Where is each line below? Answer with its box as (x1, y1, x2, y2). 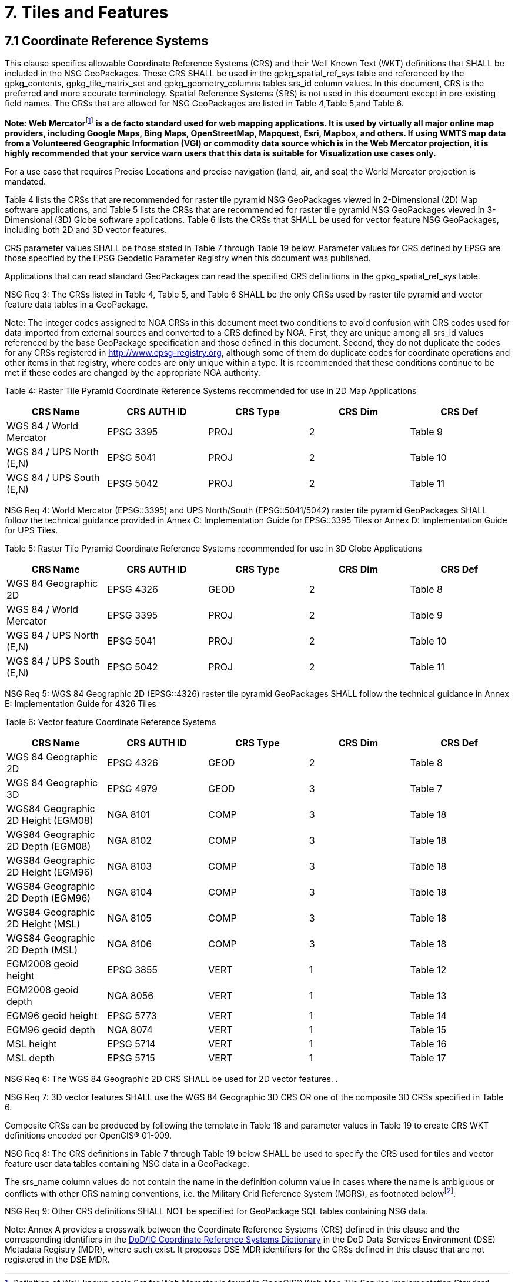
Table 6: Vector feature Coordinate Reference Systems (5, 716, 216, 727)
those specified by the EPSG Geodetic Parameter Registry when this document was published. (5, 252, 371, 263)
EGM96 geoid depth (6, 1023, 95, 1036)
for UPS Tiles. (5, 525, 58, 535)
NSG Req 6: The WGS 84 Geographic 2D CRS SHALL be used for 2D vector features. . (5, 1073, 338, 1084)
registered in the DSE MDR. (5, 1254, 110, 1265)
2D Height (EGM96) (6, 866, 93, 878)
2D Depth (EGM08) (6, 840, 91, 852)
